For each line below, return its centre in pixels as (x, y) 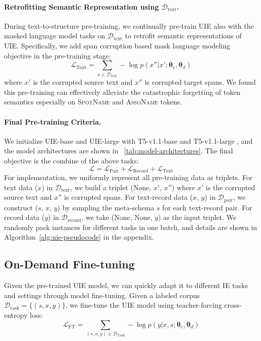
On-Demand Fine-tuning (69, 264)
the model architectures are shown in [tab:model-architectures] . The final (119, 151)
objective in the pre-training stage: (58, 55)
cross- (233, 305)
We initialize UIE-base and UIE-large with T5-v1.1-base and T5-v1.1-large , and (128, 140)
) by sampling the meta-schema (106, 207)
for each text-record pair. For (207, 207)
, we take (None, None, (117, 217)
